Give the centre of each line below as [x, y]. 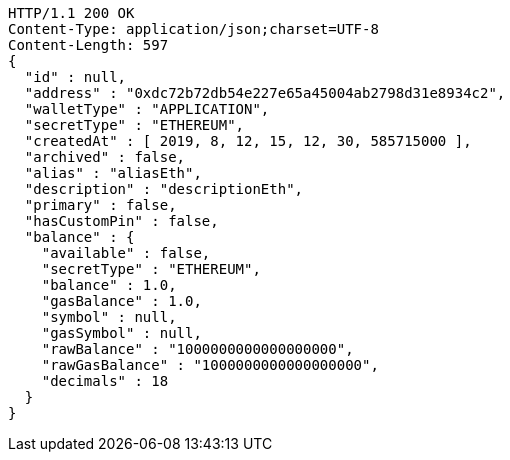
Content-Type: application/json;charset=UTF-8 [193, 29]
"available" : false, [126, 253]
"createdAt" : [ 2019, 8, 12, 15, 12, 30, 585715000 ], [248, 141]
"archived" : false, [105, 157]
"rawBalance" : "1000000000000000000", [197, 349]
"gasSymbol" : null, [121, 333]
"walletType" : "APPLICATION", [147, 109]
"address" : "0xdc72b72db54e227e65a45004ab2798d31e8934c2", [265, 93]
